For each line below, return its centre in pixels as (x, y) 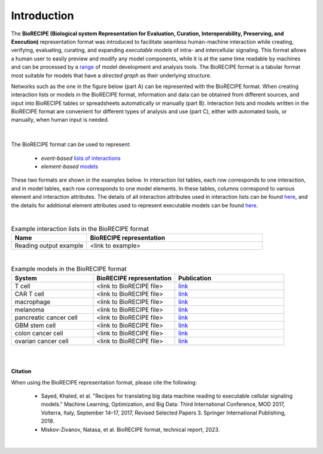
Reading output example (49, 246)
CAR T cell (29, 293)
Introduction (42, 16)
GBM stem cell (35, 325)
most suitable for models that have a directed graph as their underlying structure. (111, 75)
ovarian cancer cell (42, 341)
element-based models (70, 167)
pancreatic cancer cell (46, 317)
